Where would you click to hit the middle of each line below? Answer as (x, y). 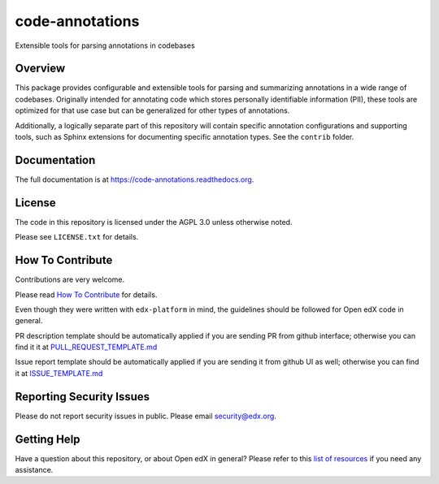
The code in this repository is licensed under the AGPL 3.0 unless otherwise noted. (154, 222)
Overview (40, 69)
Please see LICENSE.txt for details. (77, 237)
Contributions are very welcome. (70, 279)
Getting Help (48, 439)
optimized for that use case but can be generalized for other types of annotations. (152, 110)
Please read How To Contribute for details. (86, 294)
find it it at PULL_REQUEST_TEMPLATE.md (86, 347)
